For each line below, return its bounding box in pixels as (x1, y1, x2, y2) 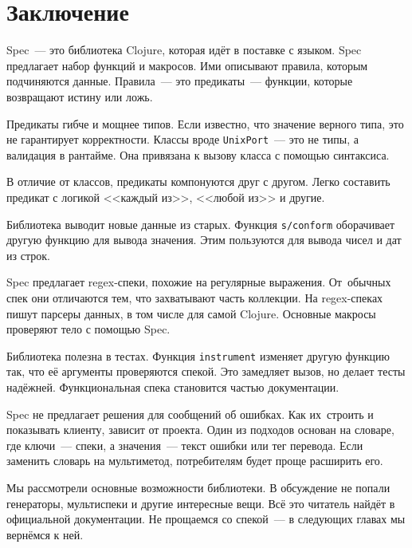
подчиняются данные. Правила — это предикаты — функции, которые (6, 73, 353, 89)
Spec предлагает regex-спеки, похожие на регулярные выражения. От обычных (6, 274, 391, 290)
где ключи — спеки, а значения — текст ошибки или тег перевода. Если (6, 436, 363, 453)
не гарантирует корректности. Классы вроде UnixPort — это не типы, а (6, 131, 359, 148)
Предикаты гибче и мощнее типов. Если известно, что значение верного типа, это (6, 115, 404, 132)
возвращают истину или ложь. (6, 88, 153, 104)
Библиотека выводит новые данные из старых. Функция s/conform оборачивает (6, 215, 395, 232)
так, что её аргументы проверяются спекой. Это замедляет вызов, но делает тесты (6, 363, 406, 380)
